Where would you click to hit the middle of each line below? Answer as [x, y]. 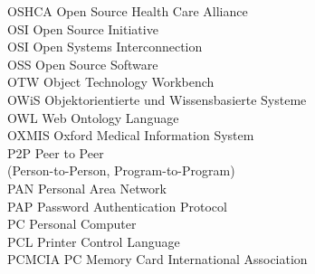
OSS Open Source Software [83, 64]
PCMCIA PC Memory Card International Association [157, 259]
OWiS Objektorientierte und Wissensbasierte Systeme [157, 99]
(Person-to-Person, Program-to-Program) [121, 170]
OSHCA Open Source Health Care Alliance [128, 11]
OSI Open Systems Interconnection [105, 47]
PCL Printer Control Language [94, 241]
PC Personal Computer [72, 224]
